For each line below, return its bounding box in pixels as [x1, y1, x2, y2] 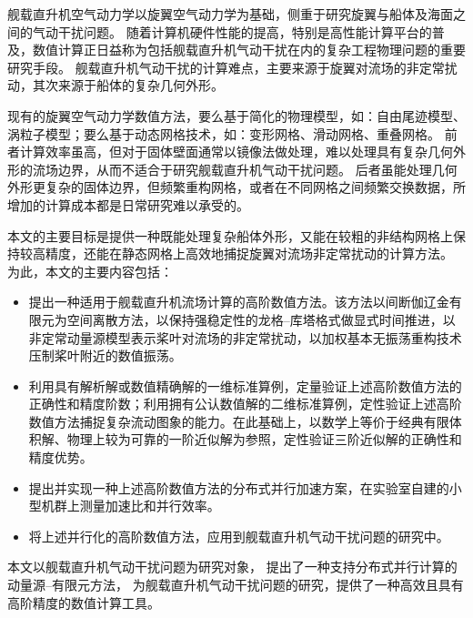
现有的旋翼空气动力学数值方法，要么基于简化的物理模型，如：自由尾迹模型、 [7, 106, 466, 125]
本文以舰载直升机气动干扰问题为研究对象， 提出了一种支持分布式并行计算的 [7, 557, 458, 576]
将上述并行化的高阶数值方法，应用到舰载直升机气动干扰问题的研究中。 [28, 526, 449, 545]
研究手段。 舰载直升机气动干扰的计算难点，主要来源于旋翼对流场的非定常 [7, 57, 445, 76]
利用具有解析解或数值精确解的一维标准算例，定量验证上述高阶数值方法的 [28, 376, 462, 395]
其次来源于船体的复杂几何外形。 [32, 76, 224, 95]
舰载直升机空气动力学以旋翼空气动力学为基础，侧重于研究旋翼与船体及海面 [7, 5, 453, 23]
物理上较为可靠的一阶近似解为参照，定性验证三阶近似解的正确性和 [66, 430, 462, 449]
